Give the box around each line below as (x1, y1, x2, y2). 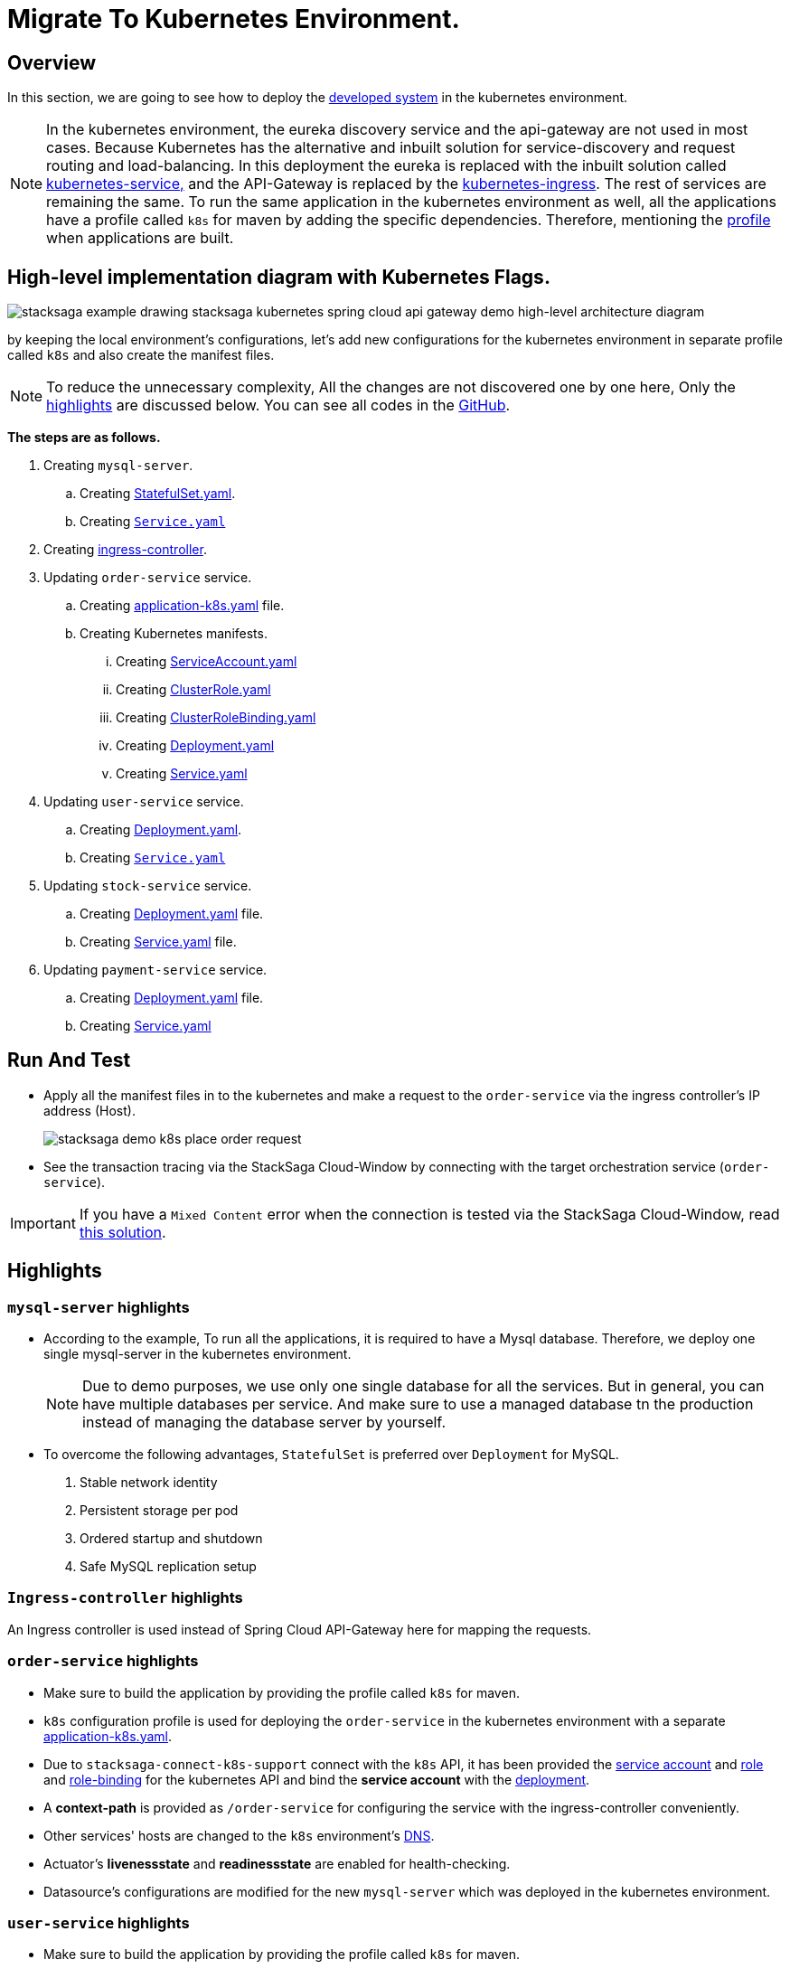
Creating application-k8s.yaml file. (80, 598, 285, 614)
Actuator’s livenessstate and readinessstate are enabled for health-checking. (43, 1855, 511, 1871)
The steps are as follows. (7, 429, 161, 446)
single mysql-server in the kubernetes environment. (43, 1346, 352, 1362)
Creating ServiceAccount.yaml (116, 654, 297, 670)
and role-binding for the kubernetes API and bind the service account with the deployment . (43, 1771, 590, 1787)
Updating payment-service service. (43, 962, 268, 978)
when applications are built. (46, 229, 234, 248)
